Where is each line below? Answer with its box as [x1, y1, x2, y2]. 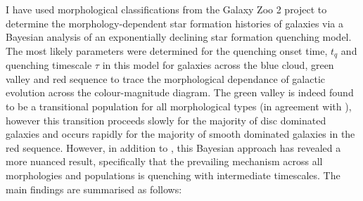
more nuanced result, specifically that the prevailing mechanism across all [6, 154, 323, 169]
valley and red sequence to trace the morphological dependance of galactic [6, 71, 326, 86]
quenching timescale [6, 58, 92, 72]
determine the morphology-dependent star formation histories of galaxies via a [6, 15, 344, 30]
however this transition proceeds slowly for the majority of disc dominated [6, 112, 326, 127]
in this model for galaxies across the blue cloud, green [102, 58, 334, 72]
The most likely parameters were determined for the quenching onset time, [6, 43, 328, 58]
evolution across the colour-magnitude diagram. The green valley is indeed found [6, 85, 354, 100]
